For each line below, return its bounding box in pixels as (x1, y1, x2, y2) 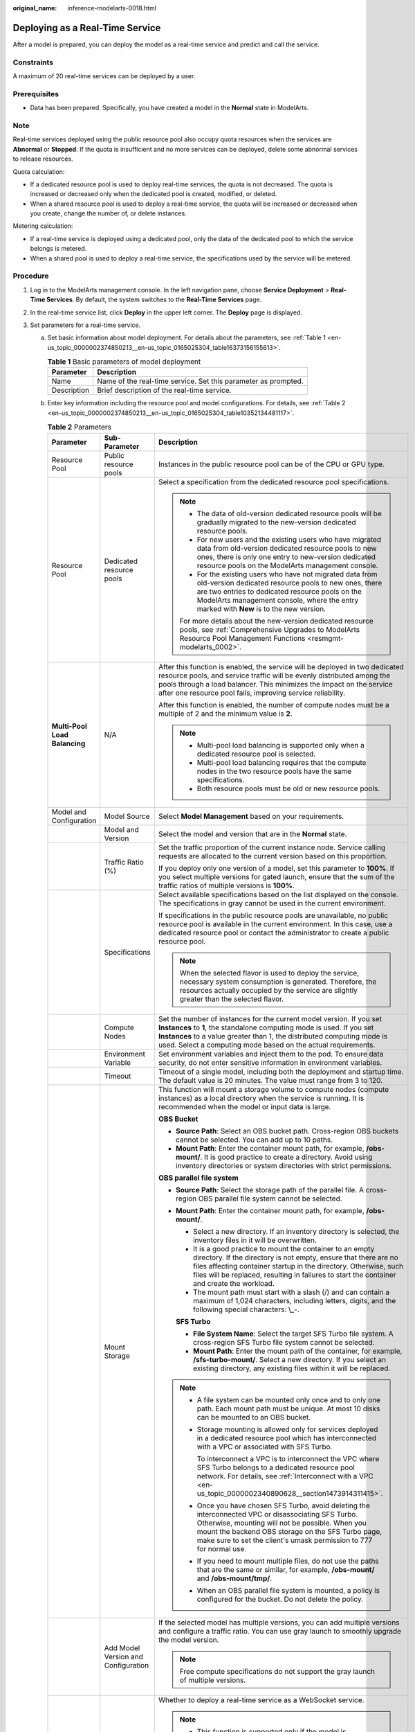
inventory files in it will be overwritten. (192, 1235, 317, 1245)
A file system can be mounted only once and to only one (196, 1395, 380, 1404)
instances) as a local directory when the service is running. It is (158, 1093, 365, 1103)
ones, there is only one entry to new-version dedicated (196, 551, 376, 561)
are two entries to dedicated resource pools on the (196, 586, 362, 596)
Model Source (104, 811, 150, 821)
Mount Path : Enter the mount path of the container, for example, (192, 1346, 403, 1356)
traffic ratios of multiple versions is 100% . (158, 881, 295, 890)
